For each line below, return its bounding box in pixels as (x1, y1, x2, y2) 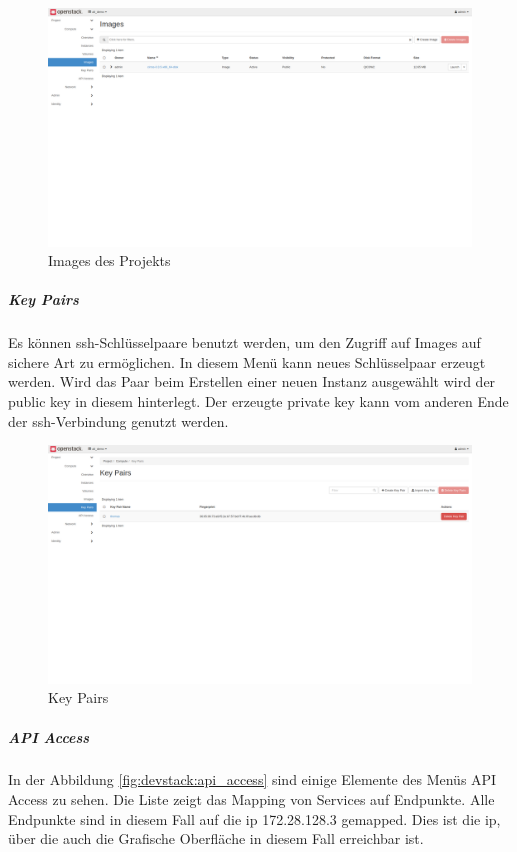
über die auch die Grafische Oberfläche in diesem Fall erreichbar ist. (8, 828, 424, 849)
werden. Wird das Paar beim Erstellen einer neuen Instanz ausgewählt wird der (8, 371, 496, 392)
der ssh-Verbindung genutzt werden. (8, 410, 229, 431)
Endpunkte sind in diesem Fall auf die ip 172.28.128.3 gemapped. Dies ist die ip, (8, 808, 501, 829)
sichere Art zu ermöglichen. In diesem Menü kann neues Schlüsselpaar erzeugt (8, 351, 486, 372)
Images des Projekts (48, 250, 171, 271)
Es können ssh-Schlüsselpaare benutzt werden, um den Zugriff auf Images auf (8, 332, 481, 353)
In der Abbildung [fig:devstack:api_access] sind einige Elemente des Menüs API (8, 769, 497, 790)
